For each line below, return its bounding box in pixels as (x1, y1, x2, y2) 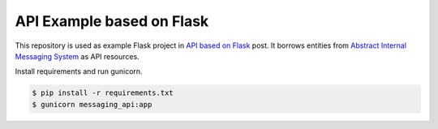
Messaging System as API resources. (15, 51, 140, 61)
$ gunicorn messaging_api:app (32, 100, 152, 109)
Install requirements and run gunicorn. (15, 67, 143, 76)
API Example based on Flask (15, 12, 209, 30)
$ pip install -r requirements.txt (32, 88, 174, 97)
